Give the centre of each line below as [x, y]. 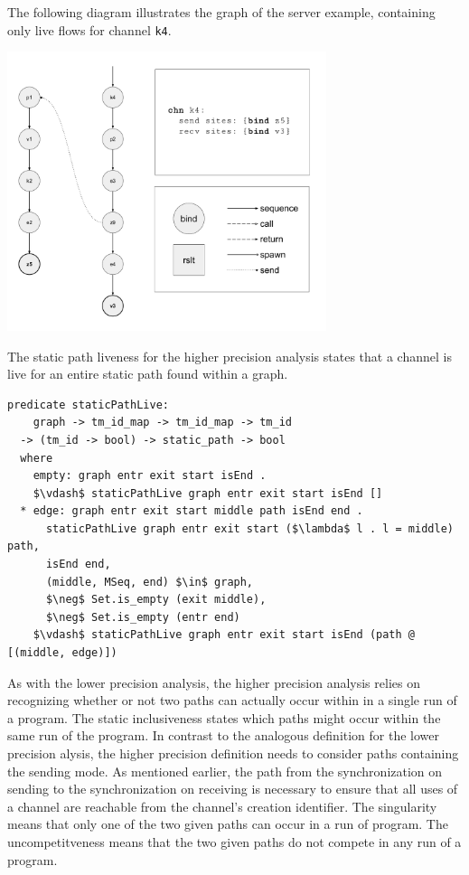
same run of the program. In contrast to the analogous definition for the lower [224, 735]
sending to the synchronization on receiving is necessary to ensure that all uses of [233, 789]
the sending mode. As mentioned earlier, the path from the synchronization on [225, 771]
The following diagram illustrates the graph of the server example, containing [221, 12]
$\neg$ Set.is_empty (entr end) [143, 617]
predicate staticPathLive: [88, 405]
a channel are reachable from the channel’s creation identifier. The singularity [222, 806]
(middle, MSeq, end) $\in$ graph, [150, 582]
